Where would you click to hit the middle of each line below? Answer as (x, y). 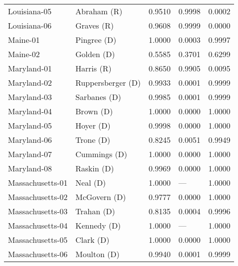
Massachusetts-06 (38, 254)
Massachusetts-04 (38, 225)
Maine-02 (24, 54)
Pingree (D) (96, 40)
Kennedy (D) (98, 225)
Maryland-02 (30, 83)
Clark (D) (92, 240)
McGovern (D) (100, 197)
